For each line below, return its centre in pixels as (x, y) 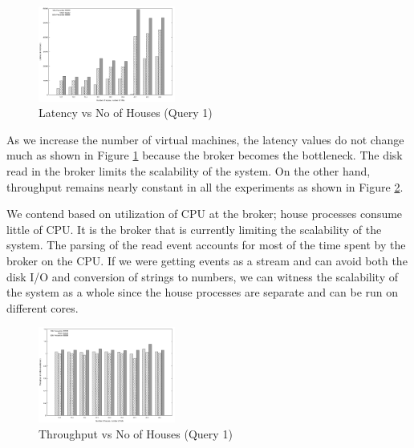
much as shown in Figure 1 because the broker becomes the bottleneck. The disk (205, 155)
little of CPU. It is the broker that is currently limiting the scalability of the (194, 229)
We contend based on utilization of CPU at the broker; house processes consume (205, 214)
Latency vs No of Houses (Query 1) (126, 113)
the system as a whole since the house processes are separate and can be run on (203, 292)
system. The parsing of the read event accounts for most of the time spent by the (206, 245)
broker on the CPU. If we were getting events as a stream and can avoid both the (207, 261)
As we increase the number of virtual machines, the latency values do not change (205, 139)
